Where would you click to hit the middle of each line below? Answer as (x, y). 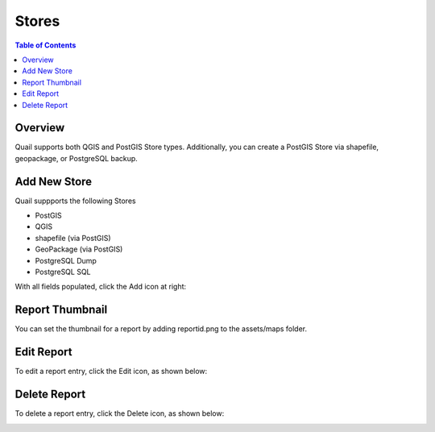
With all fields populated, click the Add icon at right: (101, 287)
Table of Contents (46, 45)
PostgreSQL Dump (66, 260)
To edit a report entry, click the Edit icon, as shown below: (111, 372)
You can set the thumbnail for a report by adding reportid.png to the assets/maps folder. (161, 329)
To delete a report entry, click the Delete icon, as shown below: (120, 413)
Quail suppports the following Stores (75, 201)
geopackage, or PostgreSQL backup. (77, 158)
